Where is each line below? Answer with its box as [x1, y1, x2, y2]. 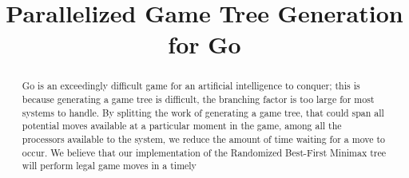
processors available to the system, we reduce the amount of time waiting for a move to [22, 132, 386, 145]
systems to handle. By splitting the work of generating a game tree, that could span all [22, 105, 384, 119]
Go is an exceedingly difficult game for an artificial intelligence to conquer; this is [22, 79, 360, 93]
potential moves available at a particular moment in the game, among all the [22, 119, 342, 133]
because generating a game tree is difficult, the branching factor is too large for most [22, 93, 375, 106]
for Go [168, 28, 241, 61]
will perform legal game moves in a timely [22, 159, 197, 172]
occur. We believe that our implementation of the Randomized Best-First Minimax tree [22, 145, 387, 159]
